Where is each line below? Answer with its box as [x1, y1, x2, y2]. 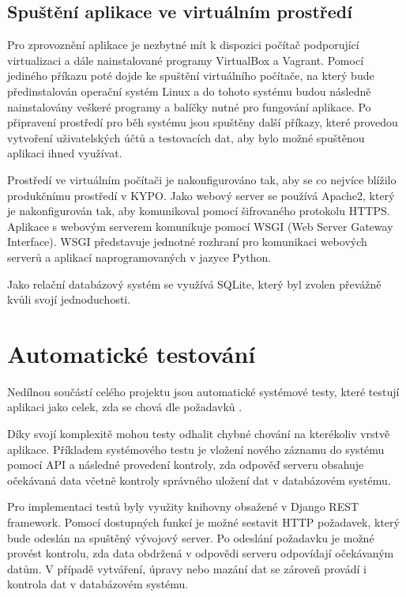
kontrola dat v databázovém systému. [7, 576, 189, 592]
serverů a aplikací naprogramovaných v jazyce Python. [7, 248, 272, 265]
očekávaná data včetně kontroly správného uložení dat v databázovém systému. [7, 471, 391, 488]
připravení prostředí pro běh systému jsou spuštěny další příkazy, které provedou [7, 114, 398, 130]
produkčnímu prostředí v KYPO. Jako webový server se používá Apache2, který [7, 187, 395, 203]
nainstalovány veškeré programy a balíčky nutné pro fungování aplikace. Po [7, 98, 371, 115]
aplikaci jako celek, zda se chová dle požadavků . [7, 399, 242, 415]
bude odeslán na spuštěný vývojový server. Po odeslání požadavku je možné [7, 529, 374, 546]
